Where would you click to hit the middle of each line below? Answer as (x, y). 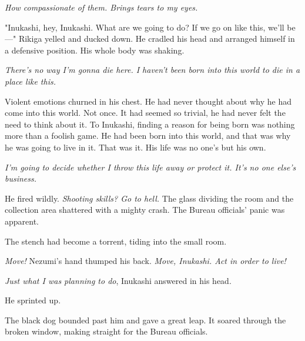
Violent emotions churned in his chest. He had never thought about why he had (148, 101)
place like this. (30, 81)
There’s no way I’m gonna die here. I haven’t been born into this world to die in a (152, 70)
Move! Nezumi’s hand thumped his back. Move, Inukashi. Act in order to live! (145, 261)
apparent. (22, 221)
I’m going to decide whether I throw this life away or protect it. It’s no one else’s (150, 167)
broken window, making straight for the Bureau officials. (106, 331)
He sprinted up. (33, 300)
